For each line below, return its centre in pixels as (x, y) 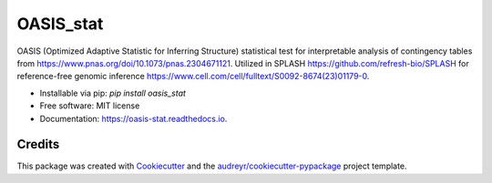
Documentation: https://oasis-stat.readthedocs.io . (133, 118)
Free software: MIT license (90, 106)
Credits (38, 144)
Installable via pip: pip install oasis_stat (113, 93)
